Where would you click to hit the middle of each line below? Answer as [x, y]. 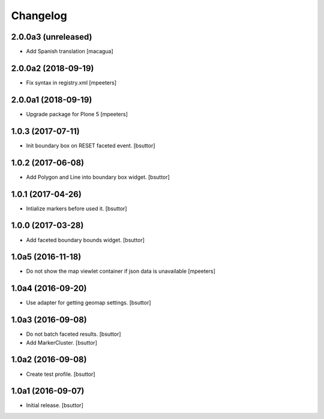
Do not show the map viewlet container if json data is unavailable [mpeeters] [121, 271]
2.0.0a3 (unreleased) [52, 37]
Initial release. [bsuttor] [55, 405]
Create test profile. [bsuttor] [61, 374]
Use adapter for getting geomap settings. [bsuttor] [88, 303]
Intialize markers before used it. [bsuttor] [76, 208]
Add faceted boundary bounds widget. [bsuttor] [85, 240]
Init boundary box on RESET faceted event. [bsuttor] [91, 145]
